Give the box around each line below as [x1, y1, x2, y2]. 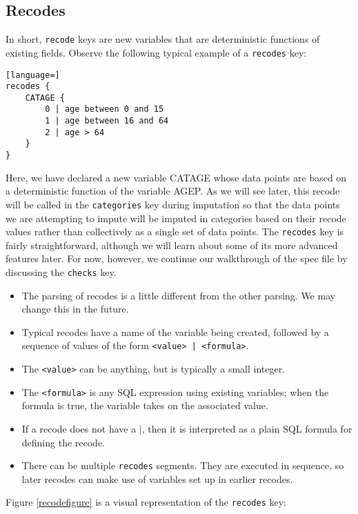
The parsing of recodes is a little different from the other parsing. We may [21, 288, 336, 302]
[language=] [6, 70, 60, 80]
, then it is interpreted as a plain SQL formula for [141, 422, 352, 436]
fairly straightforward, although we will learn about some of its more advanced [6, 237, 338, 252]
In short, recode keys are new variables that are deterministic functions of [6, 32, 320, 46]
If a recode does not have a [21, 422, 137, 436]
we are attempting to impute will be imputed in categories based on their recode [6, 210, 346, 225]
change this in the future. [21, 302, 129, 316]
